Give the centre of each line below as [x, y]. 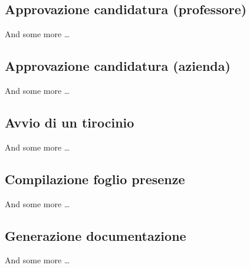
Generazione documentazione [96, 235]
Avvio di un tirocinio [70, 122]
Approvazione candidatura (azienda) [118, 66]
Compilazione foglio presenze [95, 179]
